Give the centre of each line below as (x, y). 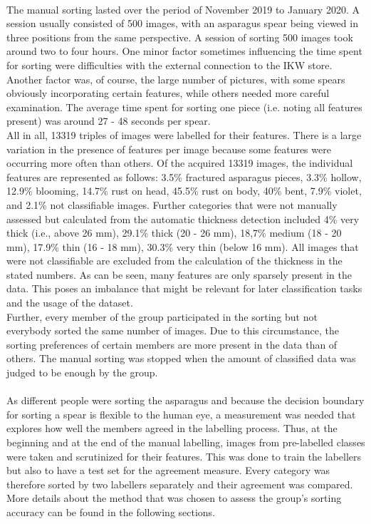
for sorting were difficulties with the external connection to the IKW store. (169, 65)
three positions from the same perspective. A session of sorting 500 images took (180, 37)
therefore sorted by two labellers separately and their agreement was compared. (180, 484)
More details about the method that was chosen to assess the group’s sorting (174, 498)
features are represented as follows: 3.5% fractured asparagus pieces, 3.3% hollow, (184, 176)
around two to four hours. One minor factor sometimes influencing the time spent (184, 51)
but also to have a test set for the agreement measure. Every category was (168, 470)
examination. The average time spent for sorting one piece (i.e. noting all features (184, 107)
